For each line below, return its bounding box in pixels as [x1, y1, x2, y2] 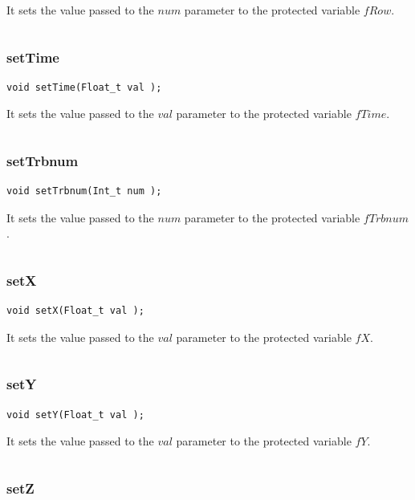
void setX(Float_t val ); [6, 305, 144, 317]
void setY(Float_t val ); [6, 409, 144, 421]
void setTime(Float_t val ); [6, 81, 162, 93]
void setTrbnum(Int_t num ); [6, 185, 162, 197]
